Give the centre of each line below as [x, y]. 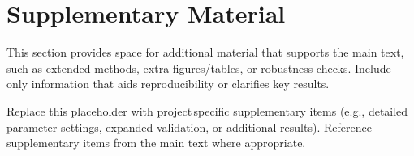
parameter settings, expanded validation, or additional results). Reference [189, 126]
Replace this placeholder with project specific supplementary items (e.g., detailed [207, 110]
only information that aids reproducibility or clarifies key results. [168, 84]
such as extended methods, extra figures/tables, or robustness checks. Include [199, 67]
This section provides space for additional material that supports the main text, [205, 52]
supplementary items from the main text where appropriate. [156, 143]
